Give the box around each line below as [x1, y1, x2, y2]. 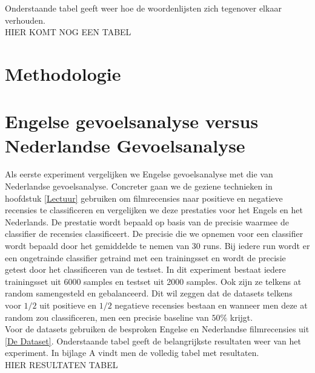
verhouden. [5, 13, 45, 26]
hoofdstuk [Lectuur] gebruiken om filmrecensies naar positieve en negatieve [5, 191, 283, 204]
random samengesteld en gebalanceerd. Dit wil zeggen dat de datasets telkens [5, 287, 293, 299]
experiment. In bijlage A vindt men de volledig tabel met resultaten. [5, 346, 259, 359]
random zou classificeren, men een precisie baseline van [5, 310, 209, 323]
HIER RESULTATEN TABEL [5, 358, 118, 371]
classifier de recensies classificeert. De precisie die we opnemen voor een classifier [5, 227, 303, 240]
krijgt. [230, 310, 253, 323]
